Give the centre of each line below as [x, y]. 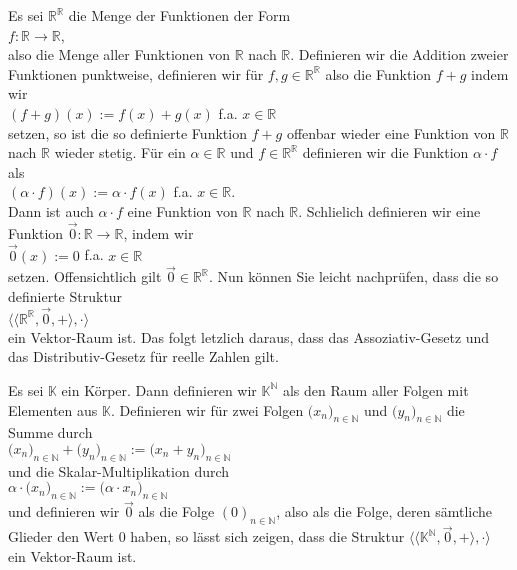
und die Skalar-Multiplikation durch [119, 470]
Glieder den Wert [61, 536]
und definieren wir [64, 511]
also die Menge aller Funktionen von [119, 54]
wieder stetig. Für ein [120, 152]
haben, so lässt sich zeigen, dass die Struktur [267, 536]
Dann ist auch [51, 210]
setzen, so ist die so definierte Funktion [127, 132]
